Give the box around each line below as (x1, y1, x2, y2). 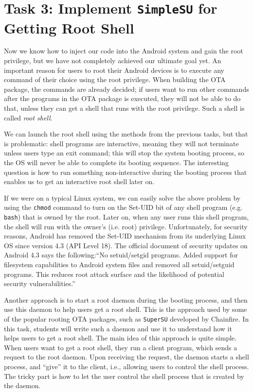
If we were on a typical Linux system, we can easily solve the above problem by (4, 192, 241, 203)
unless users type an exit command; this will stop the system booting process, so (4, 148, 244, 158)
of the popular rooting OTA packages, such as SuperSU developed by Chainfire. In (4, 314, 249, 324)
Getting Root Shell (4, 17, 134, 37)
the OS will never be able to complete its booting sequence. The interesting (4, 157, 229, 167)
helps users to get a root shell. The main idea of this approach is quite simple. (4, 333, 237, 343)
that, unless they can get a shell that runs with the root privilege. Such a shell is (4, 103, 245, 113)
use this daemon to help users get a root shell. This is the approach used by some (4, 304, 247, 314)
